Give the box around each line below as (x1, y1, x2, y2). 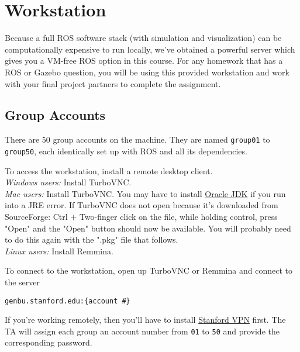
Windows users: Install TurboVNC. (5, 176, 132, 188)
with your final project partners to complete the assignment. (5, 77, 221, 89)
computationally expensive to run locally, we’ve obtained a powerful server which (5, 43, 295, 55)
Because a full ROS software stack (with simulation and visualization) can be (5, 32, 282, 44)
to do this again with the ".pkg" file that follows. (5, 233, 178, 246)
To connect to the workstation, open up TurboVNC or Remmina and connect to (5, 264, 292, 277)
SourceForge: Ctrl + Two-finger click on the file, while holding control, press (5, 210, 278, 222)
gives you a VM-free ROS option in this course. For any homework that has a (5, 54, 283, 67)
